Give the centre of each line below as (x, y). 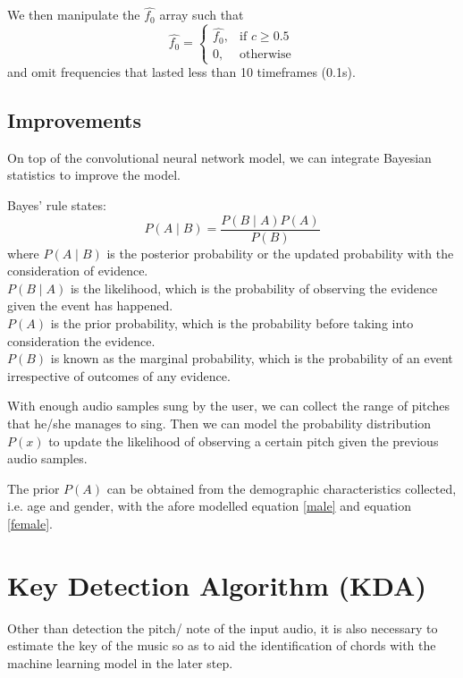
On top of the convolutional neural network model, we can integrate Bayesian (219, 157)
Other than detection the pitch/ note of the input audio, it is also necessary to (223, 627)
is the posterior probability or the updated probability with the (280, 253)
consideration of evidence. (78, 271)
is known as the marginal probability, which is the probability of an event (252, 358)
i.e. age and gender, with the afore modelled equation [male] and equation (209, 506)
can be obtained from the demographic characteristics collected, (282, 488)
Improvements (75, 120)
